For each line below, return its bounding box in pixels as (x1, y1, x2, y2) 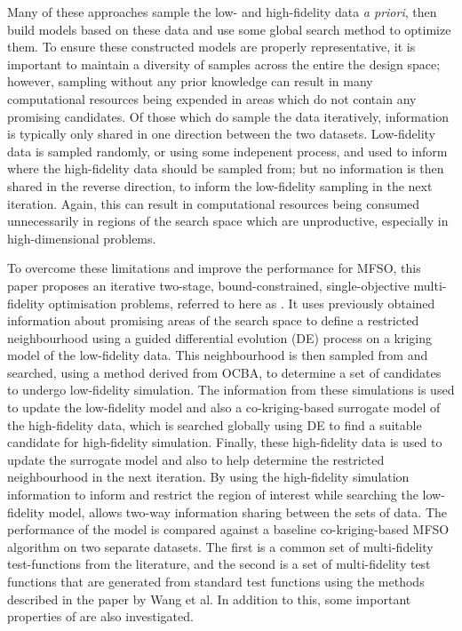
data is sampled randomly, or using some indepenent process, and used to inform (7, 141, 448, 160)
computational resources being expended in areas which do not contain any (7, 89, 417, 108)
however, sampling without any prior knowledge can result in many (7, 72, 373, 91)
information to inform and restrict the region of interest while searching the (7, 485, 418, 504)
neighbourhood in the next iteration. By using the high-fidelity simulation (7, 467, 410, 486)
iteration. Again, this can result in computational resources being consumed (7, 194, 420, 212)
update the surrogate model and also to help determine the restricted (7, 450, 385, 468)
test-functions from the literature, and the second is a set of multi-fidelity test (7, 555, 431, 573)
